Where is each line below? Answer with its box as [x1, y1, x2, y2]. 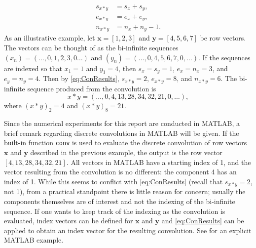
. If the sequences [198, 52, 251, 62]
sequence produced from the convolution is [27, 83, 156, 93]
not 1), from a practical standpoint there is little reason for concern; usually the [4, 186, 246, 197]
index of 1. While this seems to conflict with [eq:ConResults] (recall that [4, 176, 223, 186]
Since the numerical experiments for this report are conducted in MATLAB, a [4, 118, 240, 128]
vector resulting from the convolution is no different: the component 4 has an [4, 166, 237, 177]
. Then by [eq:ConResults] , [38, 73, 119, 83]
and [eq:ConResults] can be [161, 215, 244, 226]
